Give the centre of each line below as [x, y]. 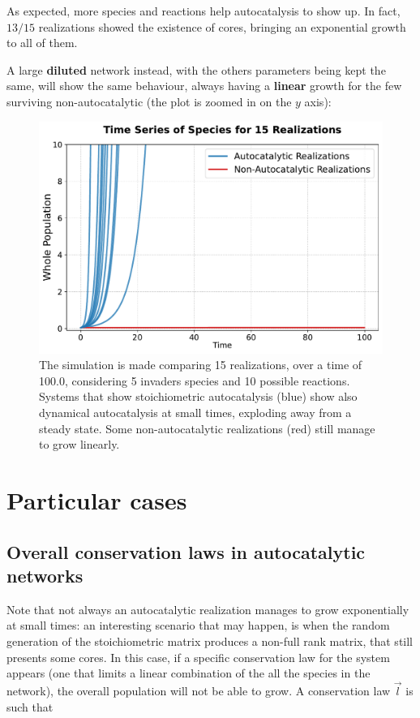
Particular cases [97, 500]
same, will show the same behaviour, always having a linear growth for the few [204, 86]
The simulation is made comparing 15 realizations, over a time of [201, 365]
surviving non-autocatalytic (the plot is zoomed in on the [149, 101]
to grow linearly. [79, 444]
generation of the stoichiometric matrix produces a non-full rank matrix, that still [210, 641]
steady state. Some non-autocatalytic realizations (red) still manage [207, 428]
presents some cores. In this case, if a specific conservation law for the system [198, 657]
